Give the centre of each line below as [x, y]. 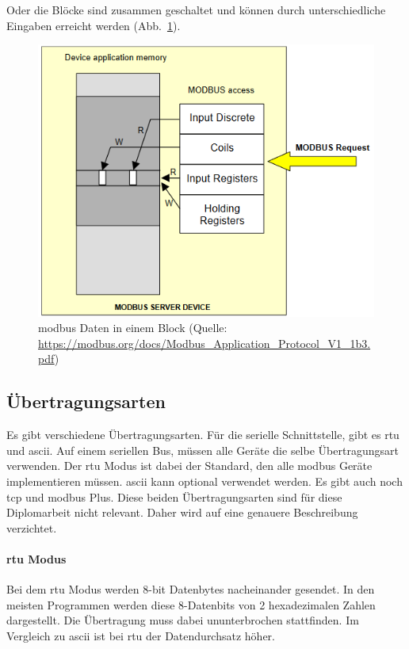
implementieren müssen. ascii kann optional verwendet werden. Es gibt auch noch [204, 481]
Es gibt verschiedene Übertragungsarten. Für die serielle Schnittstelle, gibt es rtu [203, 435]
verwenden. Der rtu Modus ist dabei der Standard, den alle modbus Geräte [189, 466]
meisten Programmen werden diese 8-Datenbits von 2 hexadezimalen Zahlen [191, 604]
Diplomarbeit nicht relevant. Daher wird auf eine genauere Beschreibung [182, 512]
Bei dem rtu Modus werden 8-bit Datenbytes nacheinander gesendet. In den [191, 589]
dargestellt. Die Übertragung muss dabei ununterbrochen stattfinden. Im [183, 620]
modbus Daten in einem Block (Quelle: [133, 328]
